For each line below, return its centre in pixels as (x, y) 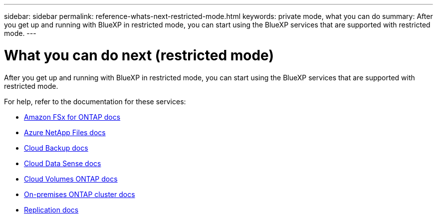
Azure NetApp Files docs (65, 132)
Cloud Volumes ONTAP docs (71, 179)
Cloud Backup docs (56, 148)
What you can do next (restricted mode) (139, 55)
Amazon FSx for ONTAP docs (72, 117)
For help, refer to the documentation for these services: (95, 101)
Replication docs (51, 210)
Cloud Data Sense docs (63, 163)
